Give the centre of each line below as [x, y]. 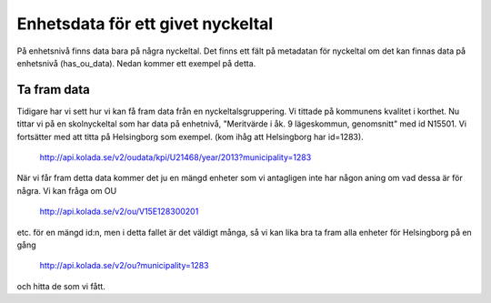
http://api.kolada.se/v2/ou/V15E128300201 [119, 212]
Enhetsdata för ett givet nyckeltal [145, 24]
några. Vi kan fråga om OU [67, 190]
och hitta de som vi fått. [61, 286]
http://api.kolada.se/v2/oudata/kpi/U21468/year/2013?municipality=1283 [175, 157]
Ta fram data [54, 90]
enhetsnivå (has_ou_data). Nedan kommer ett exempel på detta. [136, 63]
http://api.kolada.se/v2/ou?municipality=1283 [124, 266]
